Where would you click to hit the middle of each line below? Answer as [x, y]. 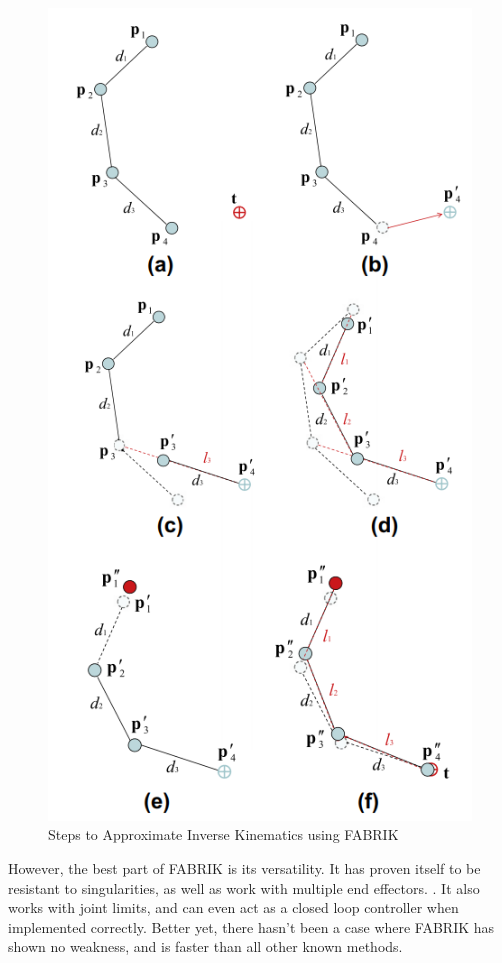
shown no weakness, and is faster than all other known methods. [205, 946]
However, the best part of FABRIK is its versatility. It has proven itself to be [244, 868]
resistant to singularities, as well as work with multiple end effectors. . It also [244, 887]
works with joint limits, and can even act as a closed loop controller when [233, 907]
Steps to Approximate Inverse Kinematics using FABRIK [223, 834]
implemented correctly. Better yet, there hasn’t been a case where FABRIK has [251, 926]
